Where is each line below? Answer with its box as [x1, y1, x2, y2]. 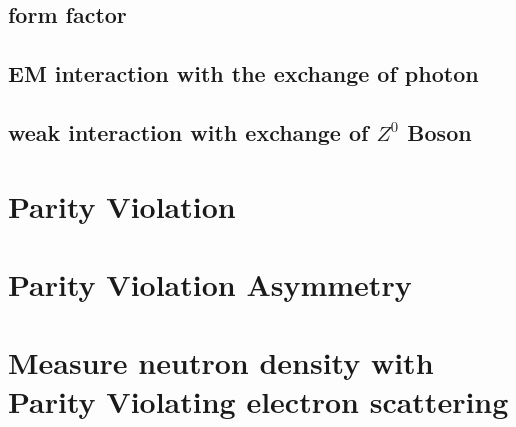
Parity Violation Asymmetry [8, 263, 412, 304]
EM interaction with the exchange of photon [8, 58, 479, 89]
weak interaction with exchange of [8, 116, 369, 147]
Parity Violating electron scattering [8, 381, 509, 422]
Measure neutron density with [8, 342, 434, 383]
